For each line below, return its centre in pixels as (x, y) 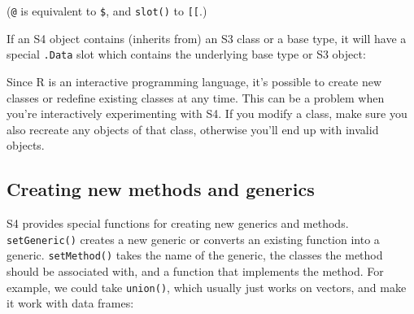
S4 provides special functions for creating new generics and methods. (178, 223)
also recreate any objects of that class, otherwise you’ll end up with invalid (193, 129)
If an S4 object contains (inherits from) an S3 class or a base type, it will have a (207, 38)
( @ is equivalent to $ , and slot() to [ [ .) (107, 11)
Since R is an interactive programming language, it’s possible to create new (194, 81)
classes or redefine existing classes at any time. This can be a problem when (196, 97)
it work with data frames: (70, 303)
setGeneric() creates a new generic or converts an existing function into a (193, 239)
